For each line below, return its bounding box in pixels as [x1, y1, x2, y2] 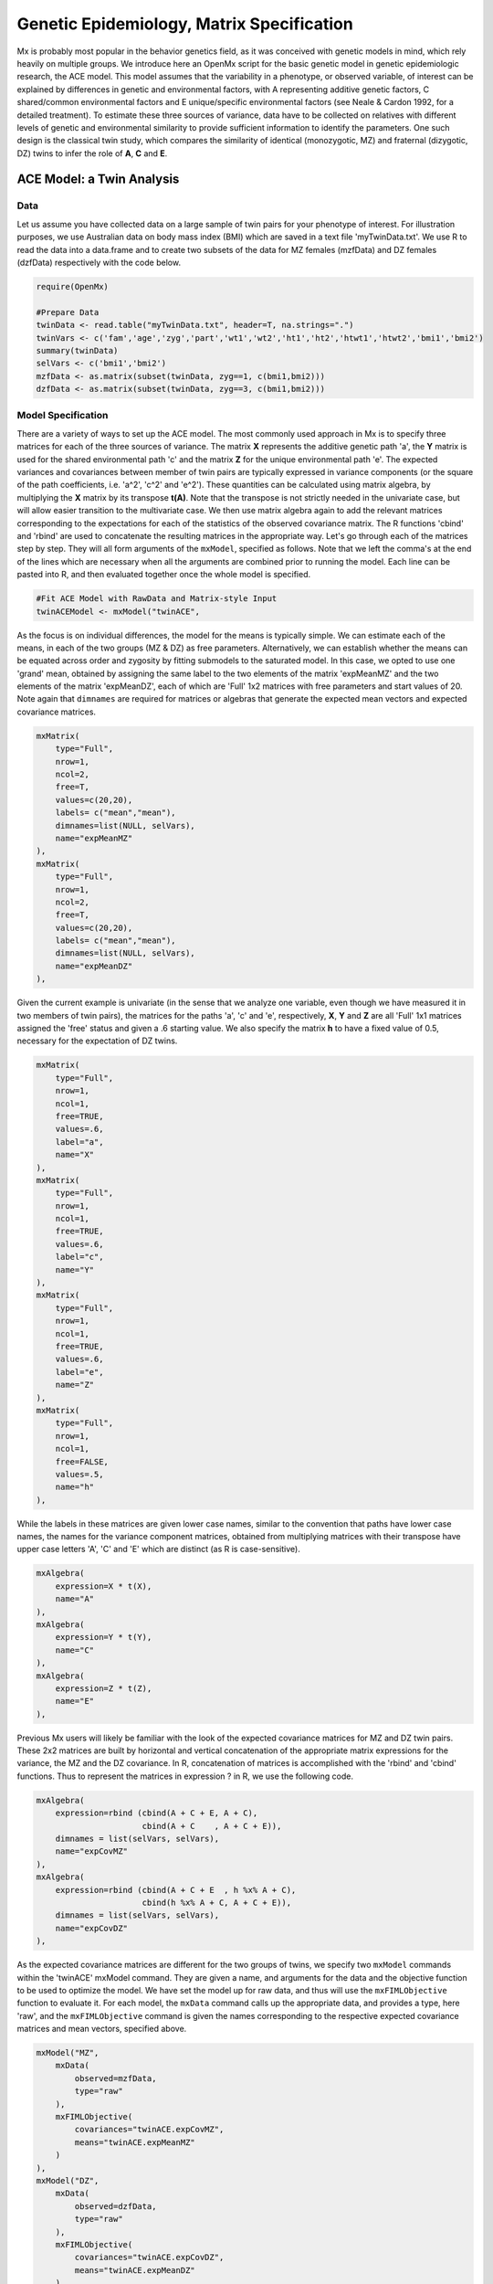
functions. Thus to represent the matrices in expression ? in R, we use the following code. [16, 1771, 353, 1782]
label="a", [55, 1137, 104, 1147]
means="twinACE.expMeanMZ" [74, 2137, 195, 2147]
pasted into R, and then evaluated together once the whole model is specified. [16, 569, 311, 580]
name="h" [55, 1482, 95, 1493]
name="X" [55, 1149, 95, 1160]
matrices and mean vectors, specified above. [16, 2024, 187, 2035]
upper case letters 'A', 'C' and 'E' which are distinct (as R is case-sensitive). [16, 1544, 300, 1555]
